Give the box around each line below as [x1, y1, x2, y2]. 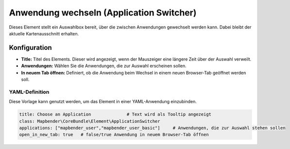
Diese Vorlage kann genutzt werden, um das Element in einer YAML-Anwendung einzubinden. [9, 99, 197, 104]
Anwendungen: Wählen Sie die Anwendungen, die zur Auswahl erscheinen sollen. [21, 63, 187, 69]
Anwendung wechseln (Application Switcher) [9, 7, 197, 18]
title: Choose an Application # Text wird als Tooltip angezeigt [19, 112, 211, 117]
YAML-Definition [9, 89, 50, 95]
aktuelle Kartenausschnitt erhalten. [9, 30, 79, 36]
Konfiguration [9, 44, 52, 52]
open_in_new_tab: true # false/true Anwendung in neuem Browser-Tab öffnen [19, 132, 209, 137]
